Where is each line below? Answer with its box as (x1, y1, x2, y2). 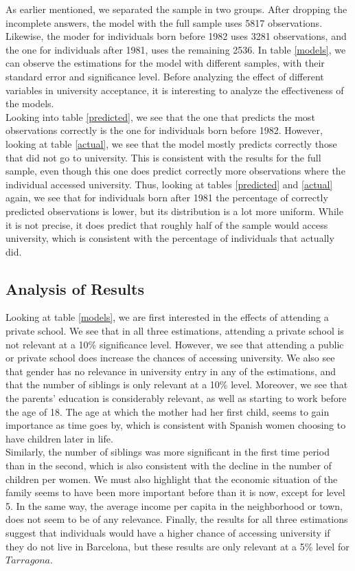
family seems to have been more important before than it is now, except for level (5, 485, 345, 500)
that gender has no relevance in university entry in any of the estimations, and (5, 363, 336, 378)
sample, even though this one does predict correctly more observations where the (5, 164, 345, 178)
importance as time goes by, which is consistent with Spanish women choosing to (5, 418, 346, 432)
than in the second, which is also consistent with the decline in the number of (5, 458, 332, 473)
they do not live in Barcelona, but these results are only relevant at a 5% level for (5, 539, 350, 553)
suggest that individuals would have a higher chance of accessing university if (5, 525, 330, 539)
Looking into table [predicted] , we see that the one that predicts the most (5, 109, 315, 124)
